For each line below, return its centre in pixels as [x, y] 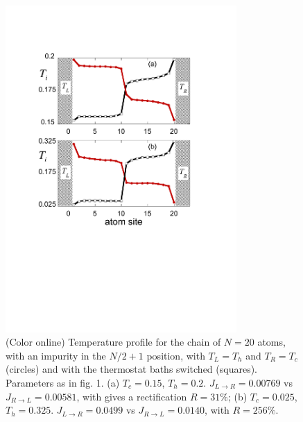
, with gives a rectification [132, 396]
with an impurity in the [56, 355]
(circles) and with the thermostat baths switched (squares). [132, 369]
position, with [176, 355]
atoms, [271, 342]
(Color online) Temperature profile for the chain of [113, 342]
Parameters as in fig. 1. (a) [63, 382]
